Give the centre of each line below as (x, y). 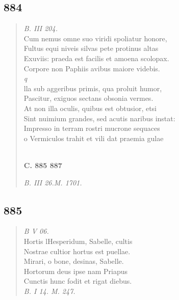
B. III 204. (41, 28)
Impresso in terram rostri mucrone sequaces (92, 128)
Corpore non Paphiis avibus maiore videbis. (92, 68)
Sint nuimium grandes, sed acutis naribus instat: (99, 118)
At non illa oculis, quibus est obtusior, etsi (90, 108)
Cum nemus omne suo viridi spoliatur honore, (95, 38)
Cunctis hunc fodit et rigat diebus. (78, 281)
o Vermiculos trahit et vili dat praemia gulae (94, 138)
